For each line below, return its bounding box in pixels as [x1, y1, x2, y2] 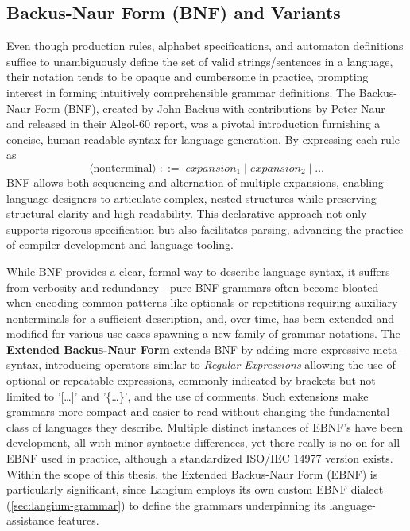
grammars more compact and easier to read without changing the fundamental [6, 403, 390, 420]
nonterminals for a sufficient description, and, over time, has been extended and [6, 309, 395, 326]
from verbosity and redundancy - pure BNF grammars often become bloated [6, 278, 379, 295]
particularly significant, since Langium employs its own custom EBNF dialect [6, 481, 384, 498]
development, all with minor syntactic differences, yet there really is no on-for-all [6, 434, 400, 451]
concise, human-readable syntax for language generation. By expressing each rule [6, 130, 400, 147]
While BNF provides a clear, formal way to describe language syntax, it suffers [6, 262, 390, 279]
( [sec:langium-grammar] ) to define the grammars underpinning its [6, 496, 326, 513]
